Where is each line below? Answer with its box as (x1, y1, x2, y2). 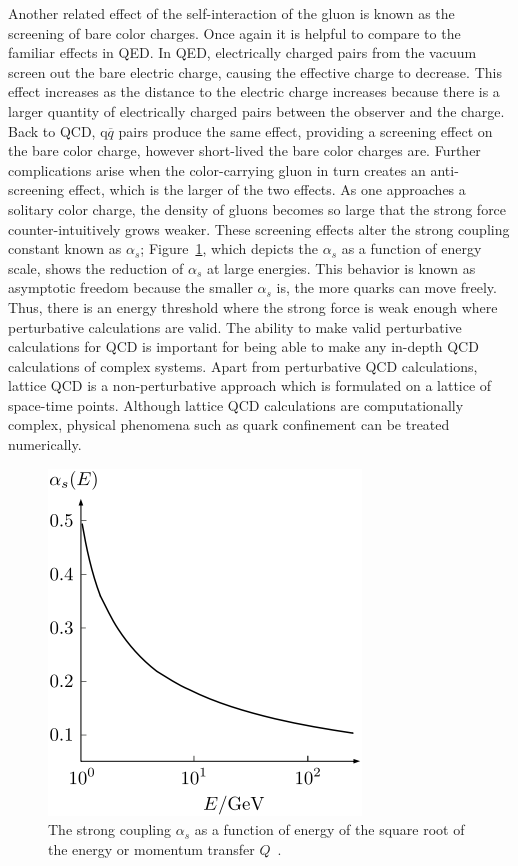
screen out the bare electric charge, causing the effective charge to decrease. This (8, 61, 502, 82)
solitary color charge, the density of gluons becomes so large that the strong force (8, 198, 507, 219)
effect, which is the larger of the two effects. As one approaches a (68, 179, 466, 200)
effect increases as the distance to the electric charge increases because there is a (8, 81, 500, 102)
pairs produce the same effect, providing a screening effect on (118, 120, 493, 141)
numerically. (8, 434, 82, 455)
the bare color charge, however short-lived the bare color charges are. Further (8, 140, 481, 161)
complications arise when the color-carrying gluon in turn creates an (8, 159, 426, 180)
